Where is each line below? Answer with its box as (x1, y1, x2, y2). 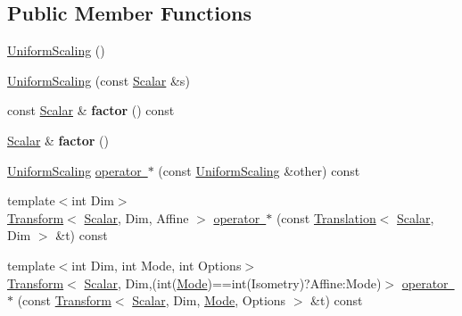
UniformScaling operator (7, 161, 142, 179)
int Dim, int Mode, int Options (71, 255, 242, 274)
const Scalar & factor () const (7, 101, 175, 120)
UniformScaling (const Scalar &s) (7, 71, 190, 89)
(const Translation (276, 208, 376, 227)
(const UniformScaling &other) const (158, 161, 360, 179)
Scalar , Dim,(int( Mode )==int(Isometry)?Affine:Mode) (84, 273, 382, 292)
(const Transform (17, 291, 111, 310)
